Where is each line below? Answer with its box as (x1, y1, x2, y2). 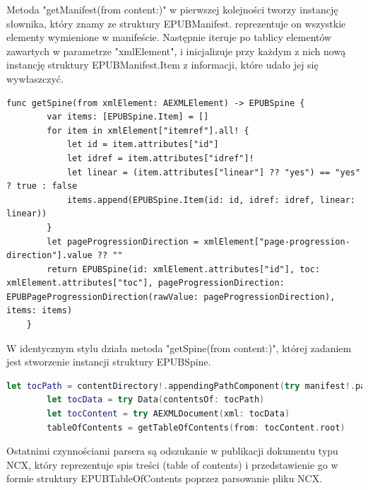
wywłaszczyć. (6, 71, 64, 86)
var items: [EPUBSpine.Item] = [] (47, 112, 209, 122)
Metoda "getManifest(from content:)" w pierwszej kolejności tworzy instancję (6, 2, 338, 16)
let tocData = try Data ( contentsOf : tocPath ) (47, 395, 265, 405)
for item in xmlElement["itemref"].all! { (47, 125, 249, 136)
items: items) (6, 305, 73, 316)
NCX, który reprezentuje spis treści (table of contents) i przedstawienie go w (6, 457, 338, 472)
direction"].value (6, 250, 93, 261)
